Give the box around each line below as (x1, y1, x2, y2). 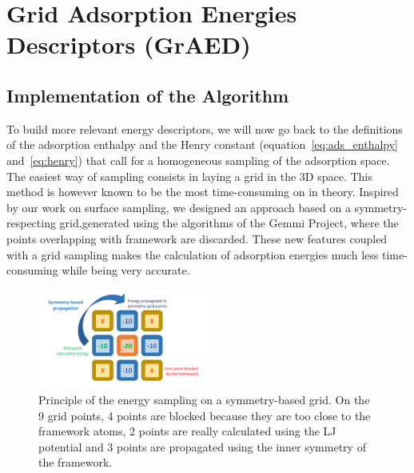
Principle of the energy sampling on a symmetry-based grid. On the (38, 391, 370, 408)
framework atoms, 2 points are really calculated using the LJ (38, 423, 336, 439)
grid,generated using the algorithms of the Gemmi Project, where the (59, 214, 399, 231)
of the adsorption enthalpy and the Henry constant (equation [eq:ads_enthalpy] (6, 136, 398, 153)
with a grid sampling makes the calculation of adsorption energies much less (6, 246, 379, 263)
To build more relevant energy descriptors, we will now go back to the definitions (6, 120, 403, 137)
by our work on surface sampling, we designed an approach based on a (6, 198, 351, 215)
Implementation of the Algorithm (6, 82, 289, 107)
